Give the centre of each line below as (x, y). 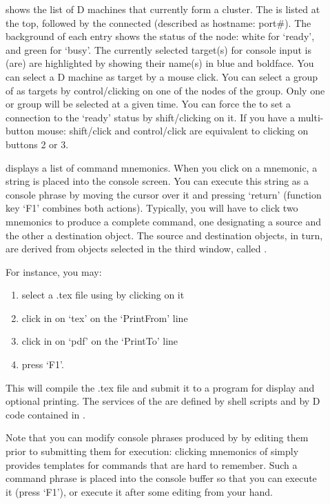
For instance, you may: (54, 271)
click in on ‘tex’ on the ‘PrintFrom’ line (105, 317)
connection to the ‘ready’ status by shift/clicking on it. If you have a (150, 117)
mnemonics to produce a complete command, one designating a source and (163, 221)
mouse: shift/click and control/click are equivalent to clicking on (173, 131)
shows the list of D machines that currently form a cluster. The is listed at (163, 9)
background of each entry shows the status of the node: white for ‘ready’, (160, 36)
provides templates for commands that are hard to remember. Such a (152, 464)
